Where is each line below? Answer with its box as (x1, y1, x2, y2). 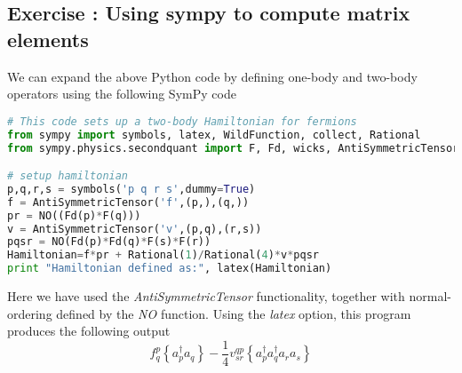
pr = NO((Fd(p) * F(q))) (7, 209, 141, 222)
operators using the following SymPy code (7, 84, 236, 103)
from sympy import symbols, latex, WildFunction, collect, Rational (7, 128, 421, 141)
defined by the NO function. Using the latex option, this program (56, 304, 411, 322)
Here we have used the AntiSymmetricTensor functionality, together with (7, 287, 405, 306)
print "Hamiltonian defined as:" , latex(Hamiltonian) (7, 262, 332, 275)
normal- (409, 287, 451, 306)
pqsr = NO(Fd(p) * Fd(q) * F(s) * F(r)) (7, 235, 211, 249)
